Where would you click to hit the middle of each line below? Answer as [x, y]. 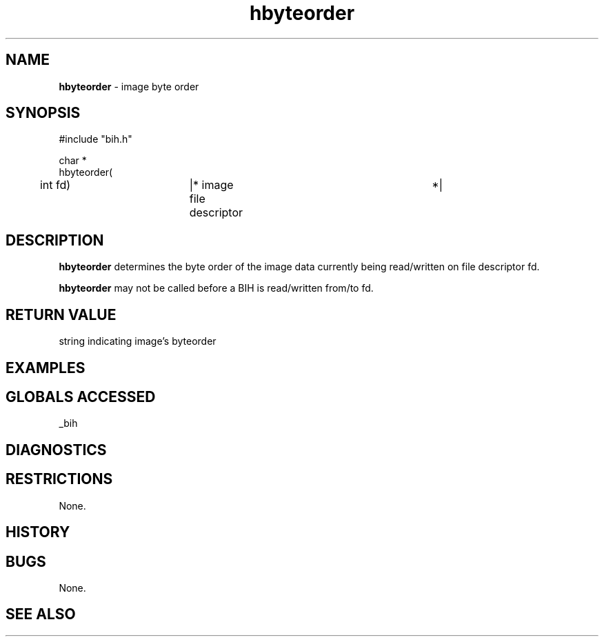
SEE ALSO [41, 614]
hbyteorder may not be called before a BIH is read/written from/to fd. [216, 288]
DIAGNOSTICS [56, 450]
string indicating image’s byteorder [138, 341]
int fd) [55, 185]
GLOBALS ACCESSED [81, 397]
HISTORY [38, 532]
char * [73, 161]
